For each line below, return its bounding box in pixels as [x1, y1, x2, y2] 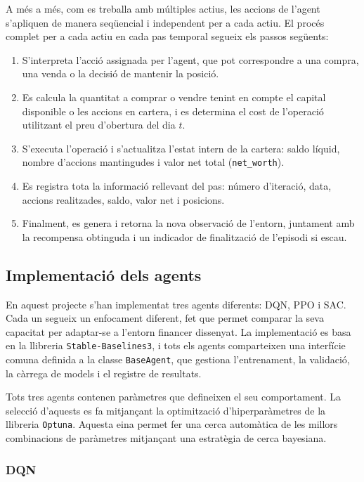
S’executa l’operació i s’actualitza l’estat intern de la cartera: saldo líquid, [22, 141, 340, 155]
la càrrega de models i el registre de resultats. [6, 365, 202, 380]
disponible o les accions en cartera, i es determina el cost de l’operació [22, 103, 324, 118]
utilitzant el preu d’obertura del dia [22, 117, 176, 132]
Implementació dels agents [6, 263, 202, 285]
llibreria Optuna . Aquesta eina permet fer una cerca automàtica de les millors [6, 417, 338, 431]
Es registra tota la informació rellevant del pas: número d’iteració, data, [22, 178, 332, 193]
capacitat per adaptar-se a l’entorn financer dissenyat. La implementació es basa [6, 324, 351, 339]
